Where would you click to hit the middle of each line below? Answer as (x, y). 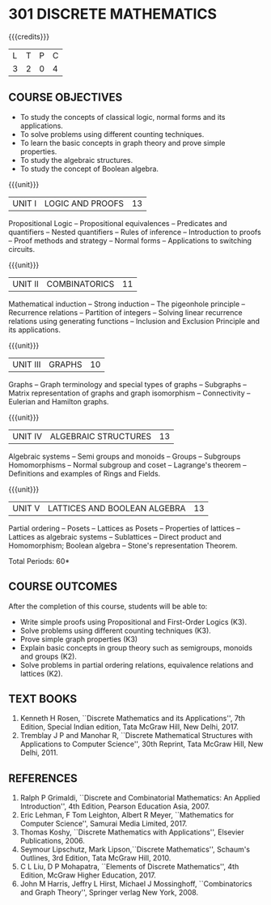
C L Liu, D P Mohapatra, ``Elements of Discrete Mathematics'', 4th (129, 867)
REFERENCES (43, 778)
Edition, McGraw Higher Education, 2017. (88, 875)
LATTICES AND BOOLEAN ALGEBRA (116, 508)
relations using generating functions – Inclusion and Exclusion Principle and (134, 321)
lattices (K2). (41, 673)
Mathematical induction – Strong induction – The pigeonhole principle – (127, 304)
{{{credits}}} (29, 36)
